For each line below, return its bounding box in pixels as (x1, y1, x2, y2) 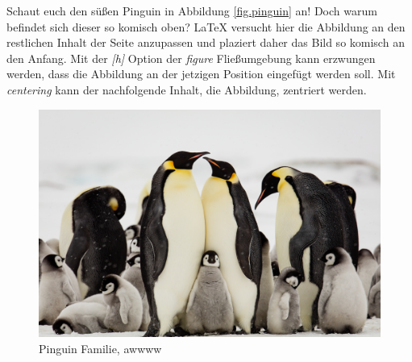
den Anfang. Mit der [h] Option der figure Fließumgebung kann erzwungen (6, 49, 376, 66)
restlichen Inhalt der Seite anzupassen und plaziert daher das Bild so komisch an (6, 34, 405, 51)
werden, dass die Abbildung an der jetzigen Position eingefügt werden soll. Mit (6, 65, 396, 82)
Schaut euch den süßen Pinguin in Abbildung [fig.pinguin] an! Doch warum (6, 2, 377, 19)
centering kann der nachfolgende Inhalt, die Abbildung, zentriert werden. (6, 81, 367, 98)
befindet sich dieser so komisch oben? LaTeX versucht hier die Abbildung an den (6, 18, 406, 35)
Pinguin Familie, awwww (39, 339, 162, 356)
